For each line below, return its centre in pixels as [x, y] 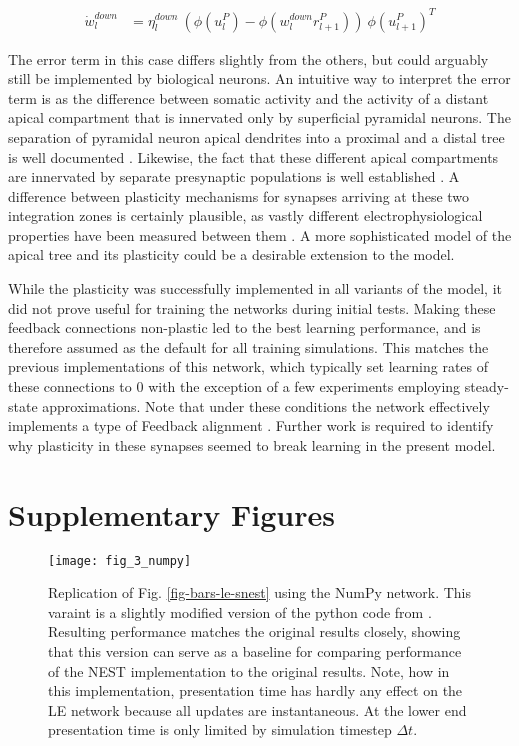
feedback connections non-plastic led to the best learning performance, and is [244, 327]
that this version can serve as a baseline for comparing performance [255, 650]
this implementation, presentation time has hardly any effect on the [255, 690]
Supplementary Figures [171, 513]
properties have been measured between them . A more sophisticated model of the [260, 234]
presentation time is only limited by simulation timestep [220, 729]
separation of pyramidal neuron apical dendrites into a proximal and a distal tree [256, 136]
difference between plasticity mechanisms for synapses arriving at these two [239, 195]
